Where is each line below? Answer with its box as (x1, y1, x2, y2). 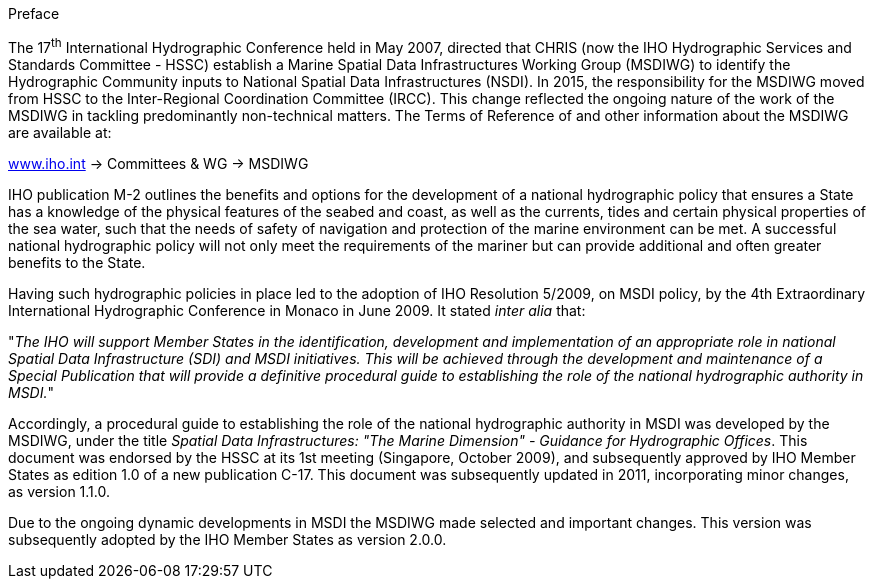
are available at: (8, 123, 112, 141)
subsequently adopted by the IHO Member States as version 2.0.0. (8, 530, 447, 548)
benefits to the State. (8, 253, 146, 271)
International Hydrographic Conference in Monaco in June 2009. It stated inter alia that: (8, 301, 586, 319)
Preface (8, 5, 60, 22)
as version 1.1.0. (8, 482, 110, 500)
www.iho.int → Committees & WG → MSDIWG (8, 154, 309, 172)
